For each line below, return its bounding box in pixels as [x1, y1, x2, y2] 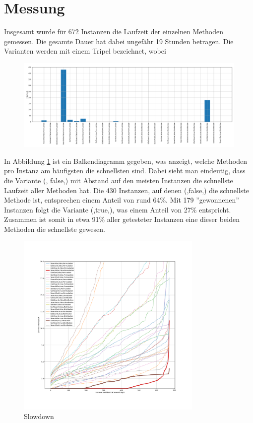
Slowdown [24, 411, 54, 422]
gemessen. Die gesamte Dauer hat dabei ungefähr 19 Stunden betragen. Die [4, 36, 234, 46]
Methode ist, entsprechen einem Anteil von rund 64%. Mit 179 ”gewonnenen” [4, 195, 239, 205]
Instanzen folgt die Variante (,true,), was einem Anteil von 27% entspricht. [4, 204, 231, 214]
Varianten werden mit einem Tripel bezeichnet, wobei [4, 46, 166, 56]
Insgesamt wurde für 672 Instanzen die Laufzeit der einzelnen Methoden [4, 26, 223, 37]
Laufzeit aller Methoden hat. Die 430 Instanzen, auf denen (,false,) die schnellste [4, 185, 249, 195]
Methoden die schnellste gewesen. [4, 224, 105, 234]
